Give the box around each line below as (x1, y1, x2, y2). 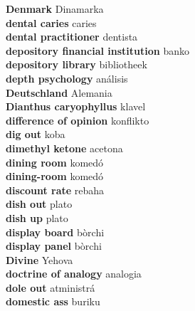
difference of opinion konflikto (6, 112, 149, 127)
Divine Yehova (6, 252, 73, 267)
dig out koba (6, 127, 65, 142)
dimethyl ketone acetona (6, 140, 123, 155)
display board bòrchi (6, 224, 105, 239)
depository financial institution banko (6, 43, 189, 58)
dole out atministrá (6, 280, 95, 295)
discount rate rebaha (6, 182, 105, 197)
